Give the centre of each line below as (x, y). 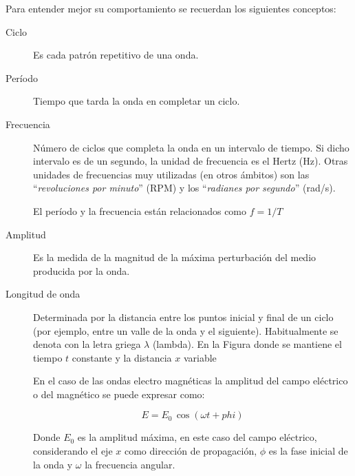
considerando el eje (73, 451)
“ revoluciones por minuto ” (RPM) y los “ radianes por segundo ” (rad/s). (184, 188)
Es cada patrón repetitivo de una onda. (116, 55)
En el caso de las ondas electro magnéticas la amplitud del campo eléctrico (191, 381)
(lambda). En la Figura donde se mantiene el (247, 344)
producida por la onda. (82, 270)
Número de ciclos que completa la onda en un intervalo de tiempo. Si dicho (191, 147)
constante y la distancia (122, 357)
